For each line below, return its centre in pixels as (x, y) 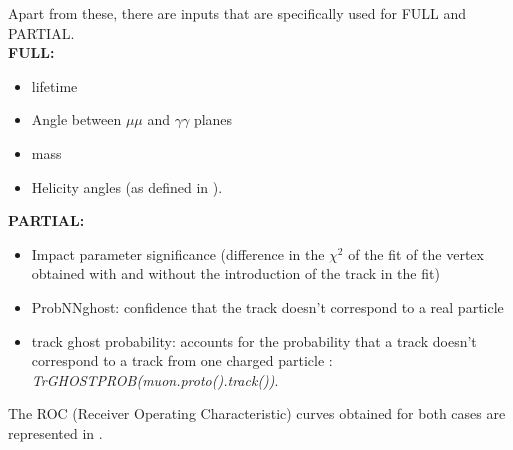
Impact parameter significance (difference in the (178, 253)
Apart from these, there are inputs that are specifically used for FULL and (237, 13)
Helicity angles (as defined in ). (127, 186)
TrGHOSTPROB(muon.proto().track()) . (155, 379)
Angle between (76, 119)
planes (213, 119)
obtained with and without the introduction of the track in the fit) (235, 273)
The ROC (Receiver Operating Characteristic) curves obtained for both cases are (257, 413)
